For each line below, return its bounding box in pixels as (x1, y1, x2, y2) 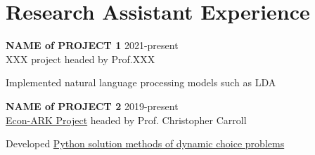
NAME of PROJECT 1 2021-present (6, 38, 179, 53)
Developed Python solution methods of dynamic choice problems (6, 136, 285, 151)
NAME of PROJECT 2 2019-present (6, 98, 179, 113)
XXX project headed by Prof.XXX (6, 51, 155, 66)
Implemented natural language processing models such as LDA (6, 75, 276, 90)
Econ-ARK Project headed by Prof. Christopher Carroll (6, 112, 247, 127)
